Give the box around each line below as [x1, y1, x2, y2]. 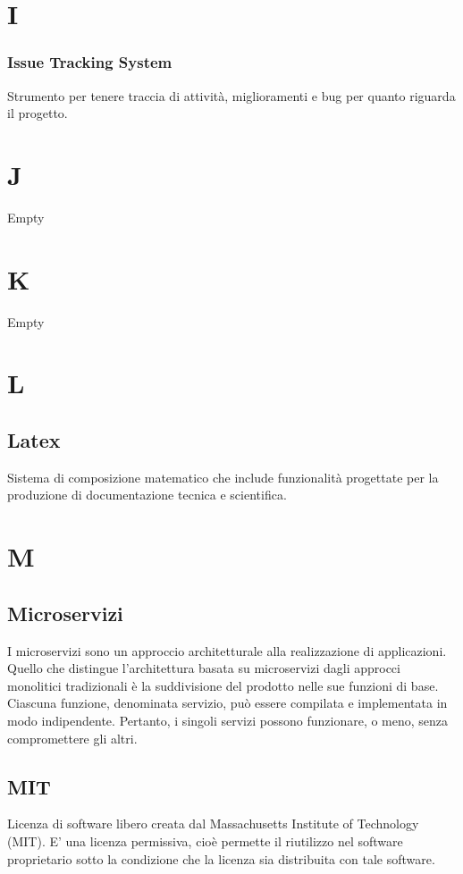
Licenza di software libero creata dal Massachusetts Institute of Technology [7, 814, 419, 833]
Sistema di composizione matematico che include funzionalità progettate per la [7, 467, 439, 486]
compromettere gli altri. [7, 728, 138, 747]
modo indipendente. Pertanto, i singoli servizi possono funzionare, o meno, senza [7, 710, 449, 729]
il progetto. [7, 104, 68, 122]
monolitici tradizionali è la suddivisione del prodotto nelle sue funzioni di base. [7, 676, 439, 694]
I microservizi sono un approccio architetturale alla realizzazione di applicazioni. [7, 641, 447, 660]
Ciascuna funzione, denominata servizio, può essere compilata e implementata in [7, 693, 448, 712]
